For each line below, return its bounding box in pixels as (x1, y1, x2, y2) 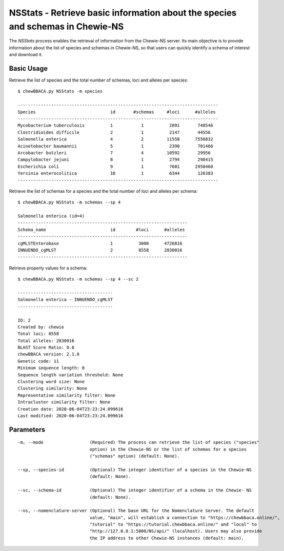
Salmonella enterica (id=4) (18, 213, 85, 219)
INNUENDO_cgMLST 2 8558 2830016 (18, 247, 183, 253)
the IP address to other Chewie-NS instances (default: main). (89, 535, 244, 541)
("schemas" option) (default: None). (89, 453, 180, 459)
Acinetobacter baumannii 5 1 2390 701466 (18, 143, 213, 149)
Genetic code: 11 (18, 358, 59, 364)
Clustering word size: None (18, 379, 85, 385)
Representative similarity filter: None (18, 392, 116, 398)
